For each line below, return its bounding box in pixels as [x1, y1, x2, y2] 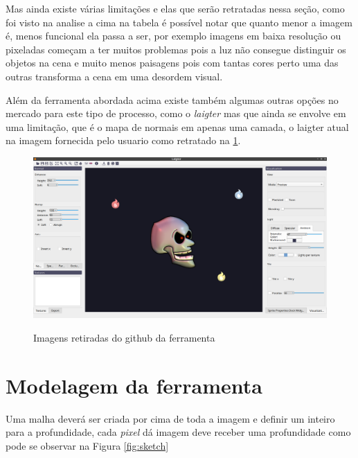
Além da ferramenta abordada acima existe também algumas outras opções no [6, 92, 339, 107]
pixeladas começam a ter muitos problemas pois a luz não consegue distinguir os [6, 42, 346, 56]
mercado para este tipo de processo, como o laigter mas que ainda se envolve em [6, 106, 346, 121]
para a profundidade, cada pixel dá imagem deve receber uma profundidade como [6, 425, 351, 439]
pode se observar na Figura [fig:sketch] [6, 438, 169, 452]
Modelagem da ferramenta [6, 371, 263, 399]
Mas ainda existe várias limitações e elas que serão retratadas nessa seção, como [6, 1, 345, 15]
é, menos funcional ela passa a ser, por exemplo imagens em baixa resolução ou [6, 28, 341, 43]
